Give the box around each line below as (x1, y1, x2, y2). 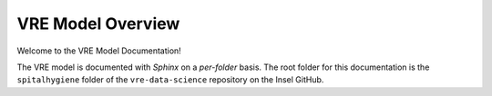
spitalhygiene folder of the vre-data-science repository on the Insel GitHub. (16, 74, 324, 85)
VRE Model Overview (16, 14, 180, 34)
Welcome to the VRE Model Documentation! (16, 45, 181, 56)
